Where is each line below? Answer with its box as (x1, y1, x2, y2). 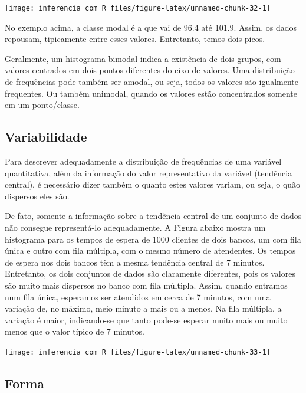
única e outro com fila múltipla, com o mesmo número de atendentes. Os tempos (5, 244, 296, 257)
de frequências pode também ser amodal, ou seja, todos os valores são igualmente (5, 76, 298, 88)
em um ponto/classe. (5, 99, 80, 111)
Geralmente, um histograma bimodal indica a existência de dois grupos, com (5, 52, 281, 64)
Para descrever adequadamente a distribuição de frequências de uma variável (5, 155, 282, 168)
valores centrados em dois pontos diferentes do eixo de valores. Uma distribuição (5, 64, 295, 76)
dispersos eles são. (5, 189, 70, 202)
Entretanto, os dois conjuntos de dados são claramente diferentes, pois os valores (5, 267, 295, 280)
